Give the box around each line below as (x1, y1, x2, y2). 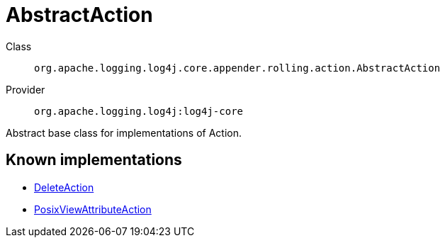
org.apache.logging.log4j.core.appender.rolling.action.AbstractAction (34, 62, 441, 74)
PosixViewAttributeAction (34, 203, 152, 215)
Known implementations (6, 151, 182, 169)
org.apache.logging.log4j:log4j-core (34, 105, 244, 117)
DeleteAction (34, 181, 94, 193)
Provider (6, 83, 45, 96)
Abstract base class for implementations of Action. (6, 126, 242, 139)
